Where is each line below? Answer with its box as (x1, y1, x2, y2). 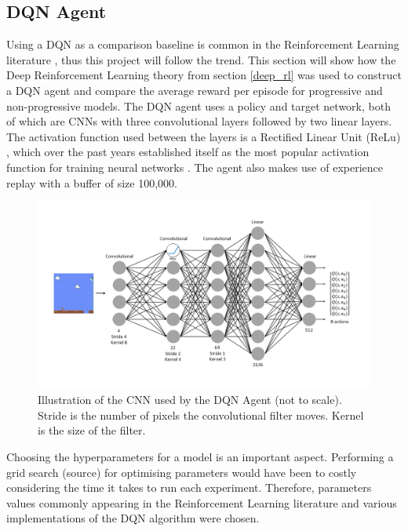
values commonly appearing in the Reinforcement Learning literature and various (6, 494, 397, 511)
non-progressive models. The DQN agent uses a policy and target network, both (6, 97, 391, 114)
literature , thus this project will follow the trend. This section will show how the (6, 51, 396, 67)
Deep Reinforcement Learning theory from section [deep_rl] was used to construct (6, 67, 402, 83)
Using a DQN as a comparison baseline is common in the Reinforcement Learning (6, 36, 399, 53)
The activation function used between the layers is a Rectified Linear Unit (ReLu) (6, 128, 401, 144)
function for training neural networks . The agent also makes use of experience (6, 158, 383, 175)
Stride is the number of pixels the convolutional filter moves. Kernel (38, 406, 364, 423)
